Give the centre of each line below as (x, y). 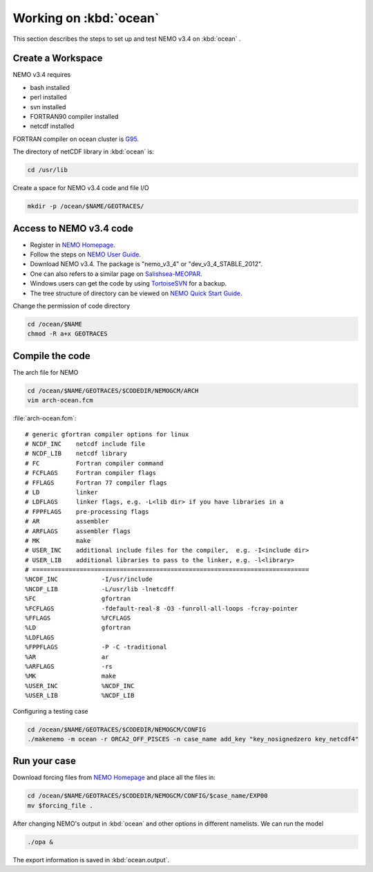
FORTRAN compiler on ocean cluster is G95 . (76, 139)
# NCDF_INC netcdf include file (85, 444)
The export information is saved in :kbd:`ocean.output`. (91, 860)
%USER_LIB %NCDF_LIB (80, 696)
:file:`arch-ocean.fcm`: (45, 418)
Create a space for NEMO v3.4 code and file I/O (81, 188)
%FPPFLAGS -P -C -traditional (96, 647)
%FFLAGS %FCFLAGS (78, 618)
